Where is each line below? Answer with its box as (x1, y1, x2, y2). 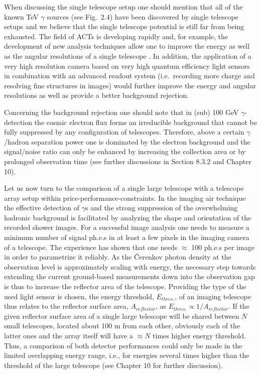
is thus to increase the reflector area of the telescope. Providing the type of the (4, 281, 246, 292)
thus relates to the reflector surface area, (4, 301, 128, 311)
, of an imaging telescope (175, 291, 251, 301)
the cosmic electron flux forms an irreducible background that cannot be (34, 116, 257, 127)
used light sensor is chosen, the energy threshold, (4, 291, 154, 301)
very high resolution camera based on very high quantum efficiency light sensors (4, 60, 250, 71)
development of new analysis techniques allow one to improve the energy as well (4, 41, 250, 51)
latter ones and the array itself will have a (4, 330, 133, 340)
